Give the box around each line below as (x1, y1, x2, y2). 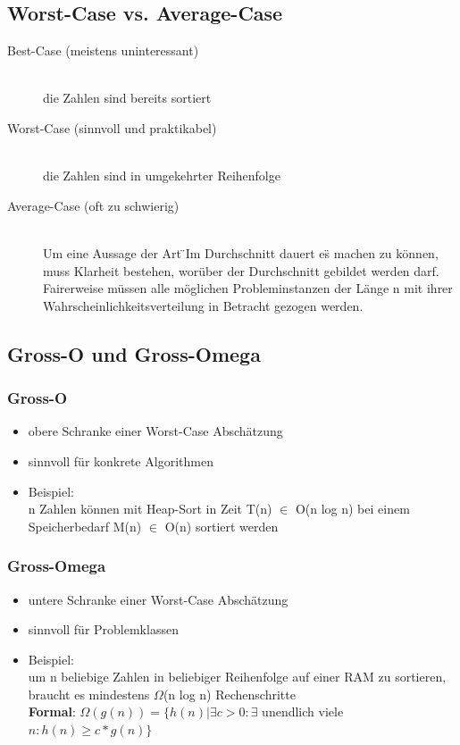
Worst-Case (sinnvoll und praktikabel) (7, 118, 217, 137)
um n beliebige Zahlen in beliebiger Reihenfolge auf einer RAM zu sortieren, (28, 667, 447, 686)
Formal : (28, 702, 76, 721)
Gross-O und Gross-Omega (7, 339, 261, 367)
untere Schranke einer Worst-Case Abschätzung (28, 590, 289, 608)
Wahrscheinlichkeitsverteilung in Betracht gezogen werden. (43, 296, 364, 314)
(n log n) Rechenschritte (163, 684, 296, 703)
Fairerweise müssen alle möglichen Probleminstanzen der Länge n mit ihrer (43, 279, 453, 297)
